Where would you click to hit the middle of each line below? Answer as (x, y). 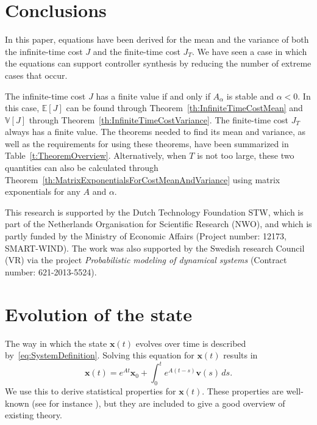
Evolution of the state (99, 314)
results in (240, 355)
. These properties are (243, 391)
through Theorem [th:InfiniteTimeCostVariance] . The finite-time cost (159, 119)
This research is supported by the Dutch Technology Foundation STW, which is (154, 212)
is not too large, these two (246, 155)
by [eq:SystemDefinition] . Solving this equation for (100, 355)
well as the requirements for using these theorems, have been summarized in (147, 143)
